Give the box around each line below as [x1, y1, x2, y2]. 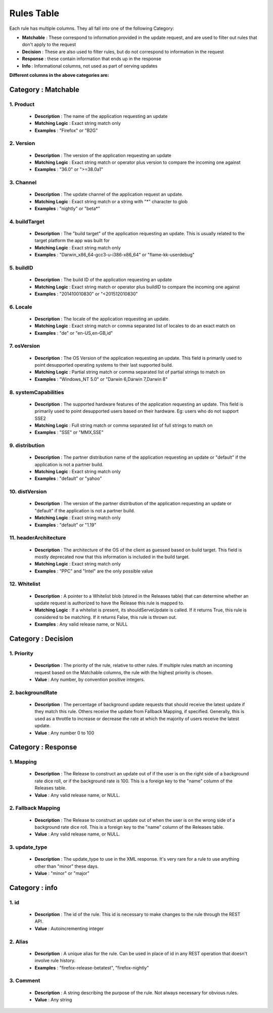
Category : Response [9, 743, 77, 752]
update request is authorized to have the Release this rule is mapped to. [34, 600, 185, 606]
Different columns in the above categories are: [9, 72, 109, 78]
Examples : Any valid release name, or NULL [34, 621, 128, 627]
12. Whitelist [9, 581, 40, 588]
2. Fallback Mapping [9, 805, 61, 812]
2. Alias [9, 938, 28, 945]
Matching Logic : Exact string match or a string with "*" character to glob [34, 198, 188, 204]
